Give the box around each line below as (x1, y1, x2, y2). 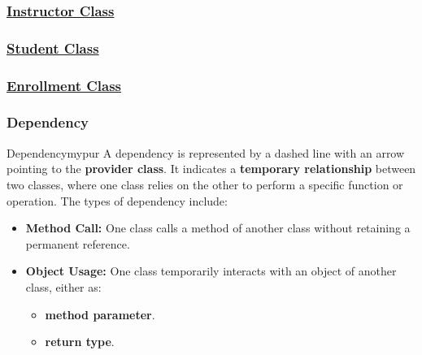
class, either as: (25, 278, 102, 295)
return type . (45, 333, 115, 350)
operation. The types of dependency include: (7, 192, 228, 209)
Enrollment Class (7, 75, 122, 95)
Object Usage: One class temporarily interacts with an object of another (25, 262, 397, 279)
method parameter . (45, 305, 155, 323)
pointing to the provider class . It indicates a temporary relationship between (7, 160, 416, 177)
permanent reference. (25, 235, 130, 252)
